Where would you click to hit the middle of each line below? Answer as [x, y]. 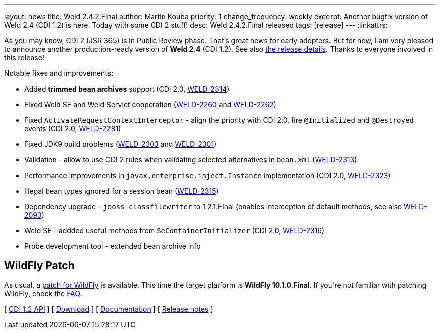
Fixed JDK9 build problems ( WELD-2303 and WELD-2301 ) [121, 144]
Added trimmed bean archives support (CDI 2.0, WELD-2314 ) [127, 89]
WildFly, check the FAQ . [43, 293]
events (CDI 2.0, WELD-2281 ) [73, 129]
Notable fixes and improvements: [59, 73]
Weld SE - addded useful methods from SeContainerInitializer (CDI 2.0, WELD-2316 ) [175, 231]
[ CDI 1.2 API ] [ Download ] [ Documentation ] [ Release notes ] [109, 309]
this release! [24, 58]
